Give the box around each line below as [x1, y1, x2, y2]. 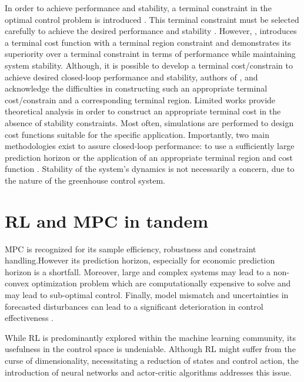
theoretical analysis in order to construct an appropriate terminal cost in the [5, 105, 281, 117]
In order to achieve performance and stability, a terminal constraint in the [5, 2, 272, 13]
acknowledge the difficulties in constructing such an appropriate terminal [5, 82, 268, 94]
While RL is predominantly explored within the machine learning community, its [5, 331, 296, 343]
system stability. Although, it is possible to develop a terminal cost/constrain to [5, 59, 293, 71]
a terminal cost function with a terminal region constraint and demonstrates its [5, 36, 291, 48]
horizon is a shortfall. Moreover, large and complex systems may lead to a [5, 265, 271, 278]
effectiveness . [5, 312, 54, 324]
